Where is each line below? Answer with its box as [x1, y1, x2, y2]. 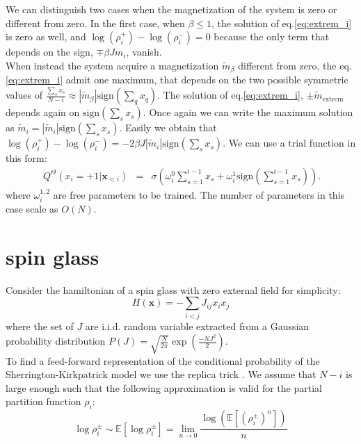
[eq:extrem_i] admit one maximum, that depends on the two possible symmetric [6, 72, 348, 87]
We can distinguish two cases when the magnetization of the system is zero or [6, 2, 337, 16]
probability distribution [6, 334, 106, 348]
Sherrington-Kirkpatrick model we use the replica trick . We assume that [6, 367, 316, 381]
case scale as [6, 202, 58, 216]
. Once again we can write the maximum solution [143, 105, 353, 120]
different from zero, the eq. [238, 58, 352, 72]
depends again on [6, 105, 80, 120]
